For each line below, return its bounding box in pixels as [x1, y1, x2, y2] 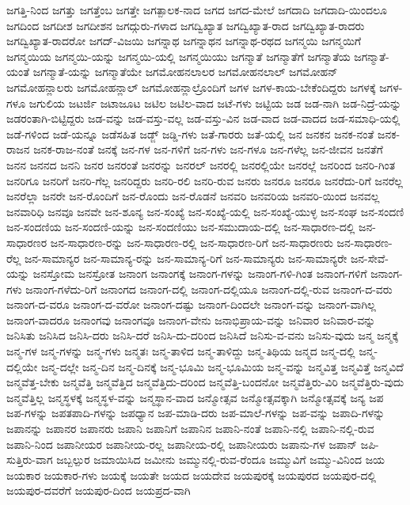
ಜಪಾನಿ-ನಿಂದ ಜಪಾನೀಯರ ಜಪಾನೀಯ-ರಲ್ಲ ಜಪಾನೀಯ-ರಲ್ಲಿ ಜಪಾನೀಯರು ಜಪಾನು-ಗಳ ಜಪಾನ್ [6, 435, 358, 452]
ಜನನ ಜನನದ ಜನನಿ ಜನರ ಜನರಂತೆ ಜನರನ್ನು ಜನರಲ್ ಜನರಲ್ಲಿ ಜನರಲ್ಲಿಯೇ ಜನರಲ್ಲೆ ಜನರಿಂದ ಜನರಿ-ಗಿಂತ [6, 156, 396, 173]
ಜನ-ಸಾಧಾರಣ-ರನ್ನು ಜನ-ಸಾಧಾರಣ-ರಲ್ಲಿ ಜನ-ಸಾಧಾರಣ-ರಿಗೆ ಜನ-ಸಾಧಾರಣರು [50, 234, 333, 250]
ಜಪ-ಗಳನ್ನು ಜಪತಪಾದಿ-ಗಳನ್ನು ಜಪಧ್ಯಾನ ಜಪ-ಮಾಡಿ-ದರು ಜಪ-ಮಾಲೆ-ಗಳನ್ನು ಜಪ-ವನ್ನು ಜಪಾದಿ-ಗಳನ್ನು [6, 404, 385, 421]
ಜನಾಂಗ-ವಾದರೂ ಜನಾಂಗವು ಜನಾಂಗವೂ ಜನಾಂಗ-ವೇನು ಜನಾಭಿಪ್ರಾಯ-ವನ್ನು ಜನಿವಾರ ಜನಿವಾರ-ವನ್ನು [6, 311, 376, 328]
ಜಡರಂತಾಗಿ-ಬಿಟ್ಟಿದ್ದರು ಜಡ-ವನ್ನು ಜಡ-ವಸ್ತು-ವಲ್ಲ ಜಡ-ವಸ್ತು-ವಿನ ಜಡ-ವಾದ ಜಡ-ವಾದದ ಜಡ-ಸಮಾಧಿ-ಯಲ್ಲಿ [6, 110, 401, 127]
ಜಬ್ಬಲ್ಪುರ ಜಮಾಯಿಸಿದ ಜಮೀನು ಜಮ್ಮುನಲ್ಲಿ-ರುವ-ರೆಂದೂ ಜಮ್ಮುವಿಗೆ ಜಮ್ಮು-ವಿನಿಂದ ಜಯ [56, 451, 385, 468]
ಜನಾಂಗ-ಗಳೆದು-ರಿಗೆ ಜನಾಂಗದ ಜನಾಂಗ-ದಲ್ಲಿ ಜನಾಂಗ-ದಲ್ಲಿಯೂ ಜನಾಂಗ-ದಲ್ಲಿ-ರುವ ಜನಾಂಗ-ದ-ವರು [25, 280, 393, 297]
